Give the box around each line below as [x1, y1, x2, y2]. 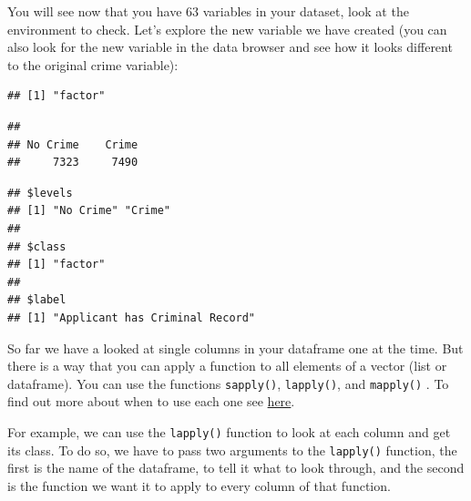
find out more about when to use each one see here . [7, 392, 295, 411]
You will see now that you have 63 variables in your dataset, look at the [7, 2, 409, 20]
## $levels [7, 186, 73, 199]
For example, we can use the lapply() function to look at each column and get [7, 422, 451, 441]
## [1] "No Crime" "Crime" [7, 204, 170, 218]
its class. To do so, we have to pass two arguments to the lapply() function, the [7, 440, 457, 459]
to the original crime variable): [7, 55, 179, 74]
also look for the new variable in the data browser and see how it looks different [7, 37, 453, 56]
